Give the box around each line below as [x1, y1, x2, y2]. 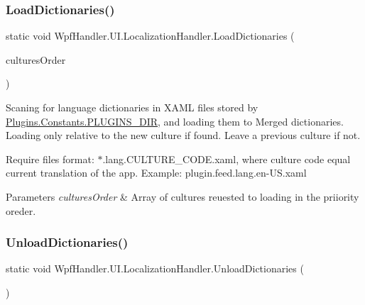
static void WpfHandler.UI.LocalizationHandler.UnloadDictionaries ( [6, 261, 304, 276]
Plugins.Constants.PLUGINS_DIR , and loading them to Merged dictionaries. [6, 113, 344, 128]
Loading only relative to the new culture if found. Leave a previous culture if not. [6, 128, 361, 143]
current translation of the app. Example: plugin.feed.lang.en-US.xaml [6, 165, 307, 180]
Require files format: [6, 151, 94, 166]
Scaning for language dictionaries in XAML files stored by [6, 100, 258, 114]
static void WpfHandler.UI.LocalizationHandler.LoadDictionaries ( [6, 28, 295, 43]
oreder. [6, 203, 36, 218]
